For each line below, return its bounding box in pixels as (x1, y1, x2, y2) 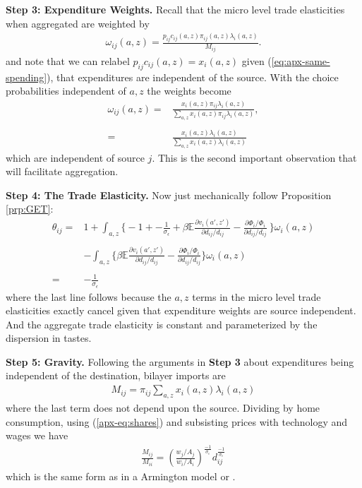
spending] (6, 69, 47, 84)
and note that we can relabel (6, 53, 130, 68)
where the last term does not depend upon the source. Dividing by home (6, 400, 320, 415)
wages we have (6, 428, 68, 443)
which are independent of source (6, 150, 145, 165)
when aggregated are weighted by (6, 16, 150, 30)
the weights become (147, 83, 231, 98)
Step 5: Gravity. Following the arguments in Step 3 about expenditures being (6, 354, 354, 369)
